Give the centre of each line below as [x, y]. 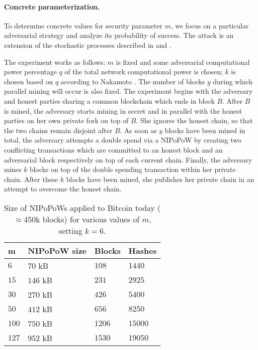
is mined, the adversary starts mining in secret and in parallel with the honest [123, 110]
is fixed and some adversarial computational [183, 62]
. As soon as [138, 130]
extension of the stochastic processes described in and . [88, 45]
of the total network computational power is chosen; [144, 72]
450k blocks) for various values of [82, 219]
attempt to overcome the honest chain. [63, 189]
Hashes [143, 250]
